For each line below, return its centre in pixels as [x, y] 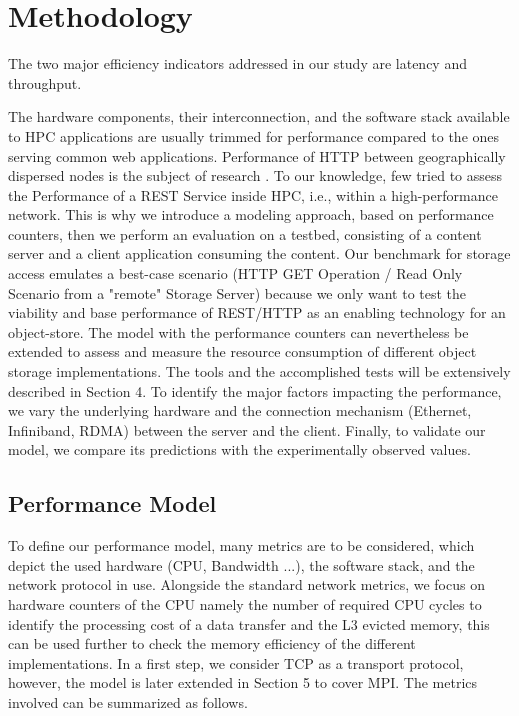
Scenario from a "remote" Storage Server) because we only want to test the [237, 292]
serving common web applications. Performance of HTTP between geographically [257, 155]
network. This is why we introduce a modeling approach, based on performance [251, 214]
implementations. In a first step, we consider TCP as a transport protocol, [236, 662]
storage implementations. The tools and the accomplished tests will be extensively [259, 371]
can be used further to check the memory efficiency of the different [212, 643]
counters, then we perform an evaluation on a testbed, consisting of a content [245, 233]
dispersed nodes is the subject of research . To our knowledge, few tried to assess [255, 175]
